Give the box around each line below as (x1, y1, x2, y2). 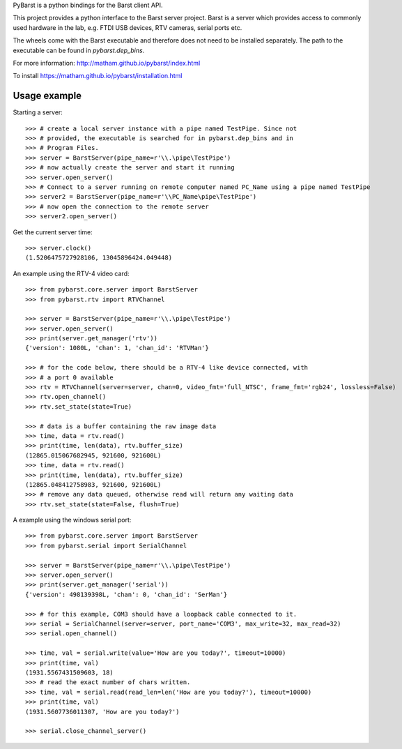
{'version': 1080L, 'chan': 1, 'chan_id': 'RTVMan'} (25, 344, 209, 352)
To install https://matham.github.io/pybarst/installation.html (13, 72, 183, 80)
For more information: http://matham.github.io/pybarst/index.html (13, 59, 201, 67)
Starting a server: (13, 108, 63, 116)
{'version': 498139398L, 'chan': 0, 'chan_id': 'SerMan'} (25, 590, 228, 598)
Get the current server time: (13, 227, 93, 236)
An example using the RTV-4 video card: (13, 269, 130, 278)
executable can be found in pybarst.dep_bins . (13, 46, 145, 54)
